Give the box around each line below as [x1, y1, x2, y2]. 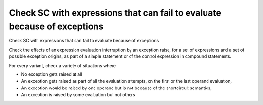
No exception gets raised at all [21, 71, 82, 77]
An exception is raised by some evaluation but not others [21, 92, 136, 98]
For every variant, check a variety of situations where [9, 62, 116, 68]
